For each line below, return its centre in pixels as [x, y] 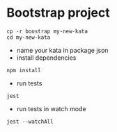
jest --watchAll [30, 122]
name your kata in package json [62, 50]
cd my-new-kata [29, 37]
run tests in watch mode [51, 108]
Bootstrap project [58, 13]
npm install [24, 70]
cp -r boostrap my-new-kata [47, 31]
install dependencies [46, 58]
